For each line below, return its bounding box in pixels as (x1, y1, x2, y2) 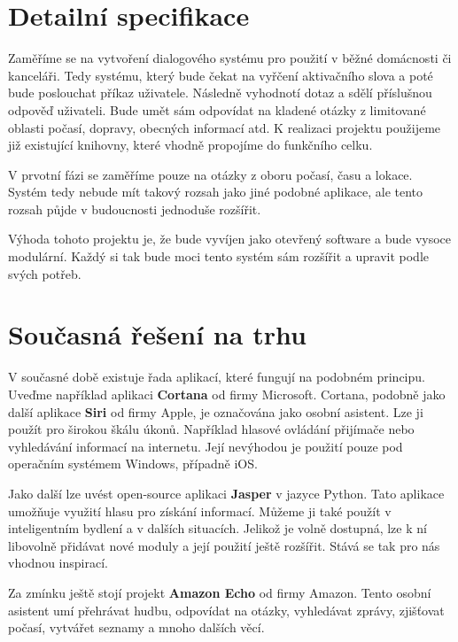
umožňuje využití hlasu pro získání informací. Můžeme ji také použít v (8, 501, 392, 520)
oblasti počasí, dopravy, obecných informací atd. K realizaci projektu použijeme (8, 118, 441, 136)
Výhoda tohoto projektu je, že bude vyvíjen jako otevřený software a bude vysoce (8, 229, 452, 248)
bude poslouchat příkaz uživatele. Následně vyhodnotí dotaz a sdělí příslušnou (8, 83, 432, 102)
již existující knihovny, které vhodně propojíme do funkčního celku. (8, 135, 373, 154)
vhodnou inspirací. (8, 553, 108, 572)
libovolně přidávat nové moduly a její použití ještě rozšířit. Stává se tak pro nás (8, 536, 440, 554)
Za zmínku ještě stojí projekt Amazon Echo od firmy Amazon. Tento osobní (8, 583, 431, 601)
